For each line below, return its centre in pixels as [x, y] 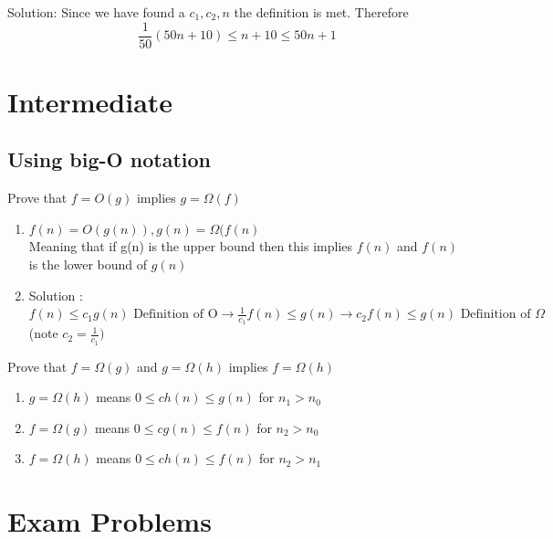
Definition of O [176, 315]
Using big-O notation [109, 159]
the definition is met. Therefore [321, 12]
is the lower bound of [88, 264]
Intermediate [90, 101]
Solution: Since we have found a [96, 12]
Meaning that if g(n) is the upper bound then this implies [191, 246]
